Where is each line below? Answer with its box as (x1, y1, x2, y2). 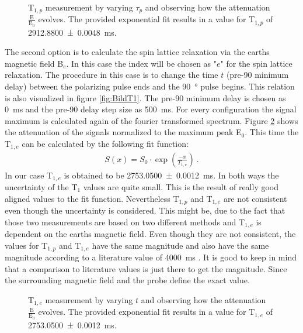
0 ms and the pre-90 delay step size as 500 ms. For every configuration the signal (5, 103, 297, 115)
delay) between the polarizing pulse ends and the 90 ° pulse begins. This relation (5, 80, 295, 92)
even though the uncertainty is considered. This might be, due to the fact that (5, 204, 285, 217)
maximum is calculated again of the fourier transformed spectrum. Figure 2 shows (5, 114, 298, 126)
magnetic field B (5, 57, 64, 69)
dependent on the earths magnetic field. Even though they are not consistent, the (5, 228, 296, 240)
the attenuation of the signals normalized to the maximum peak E (5, 126, 242, 138)
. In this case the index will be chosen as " (66, 57, 217, 69)
